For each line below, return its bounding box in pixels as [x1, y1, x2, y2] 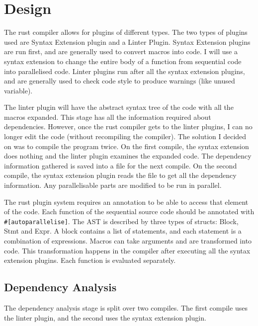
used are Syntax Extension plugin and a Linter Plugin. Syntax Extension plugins [4, 36, 251, 47]
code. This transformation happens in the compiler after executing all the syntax [4, 245, 251, 255]
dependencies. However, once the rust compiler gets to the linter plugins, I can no [4, 121, 253, 132]
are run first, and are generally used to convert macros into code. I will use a [4, 46, 238, 57]
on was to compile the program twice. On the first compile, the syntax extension [4, 141, 249, 151]
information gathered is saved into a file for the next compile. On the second [4, 160, 237, 170]
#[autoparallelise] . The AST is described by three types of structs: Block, [4, 216, 239, 226]
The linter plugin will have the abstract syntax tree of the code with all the [4, 102, 234, 112]
